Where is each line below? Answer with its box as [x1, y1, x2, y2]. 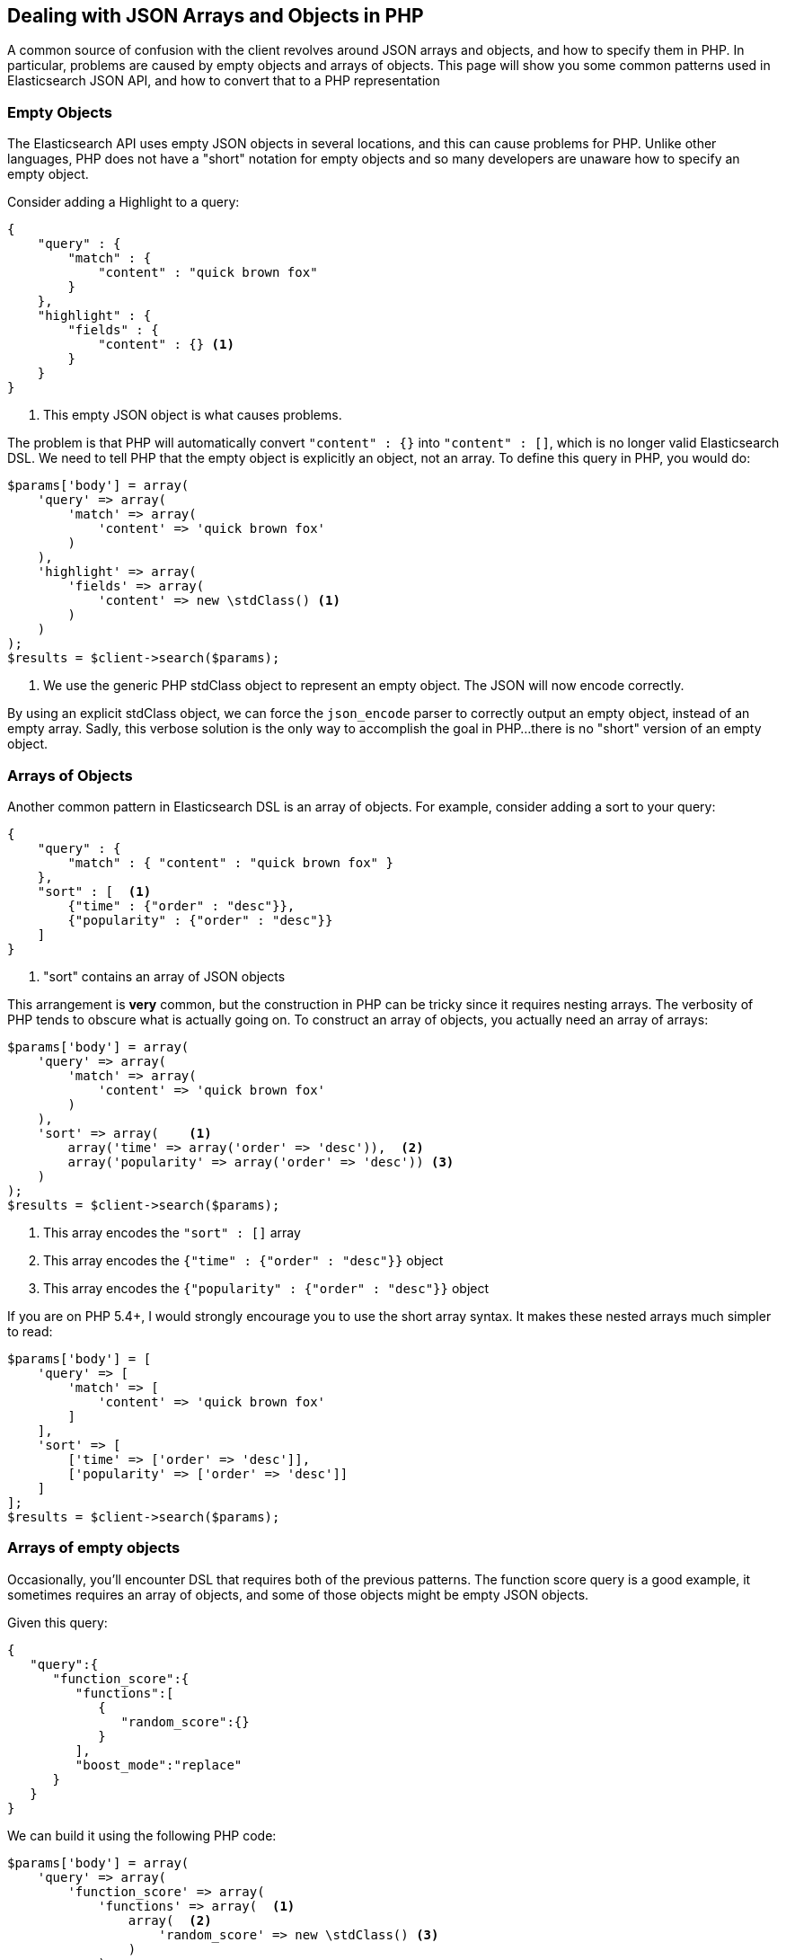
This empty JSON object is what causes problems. [43, 407, 342, 423]
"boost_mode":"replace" [75, 1757, 243, 1772]
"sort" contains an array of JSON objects [43, 968, 286, 984]
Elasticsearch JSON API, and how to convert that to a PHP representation [7, 73, 440, 89]
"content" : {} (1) [98, 337, 234, 352]
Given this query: [7, 1614, 108, 1630]
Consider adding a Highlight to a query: [7, 194, 240, 210]
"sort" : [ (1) [37, 883, 152, 899]
